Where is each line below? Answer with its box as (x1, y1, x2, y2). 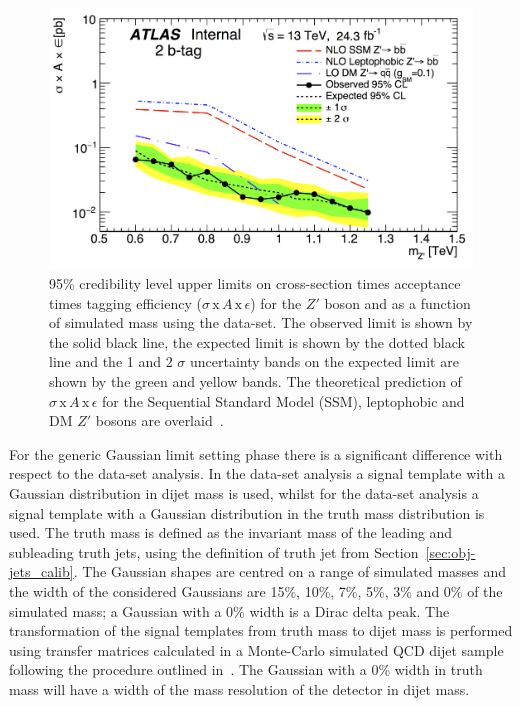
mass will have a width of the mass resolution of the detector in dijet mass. (9, 678, 470, 699)
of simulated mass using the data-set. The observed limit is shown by (49, 312, 473, 333)
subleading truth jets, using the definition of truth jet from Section (9, 541, 419, 562)
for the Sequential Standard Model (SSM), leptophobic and (101, 390, 465, 411)
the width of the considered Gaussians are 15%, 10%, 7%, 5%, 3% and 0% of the (9, 581, 503, 602)
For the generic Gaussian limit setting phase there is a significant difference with (9, 443, 503, 464)
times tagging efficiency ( (49, 292, 202, 313)
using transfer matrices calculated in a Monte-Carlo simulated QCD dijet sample (9, 639, 504, 660)
